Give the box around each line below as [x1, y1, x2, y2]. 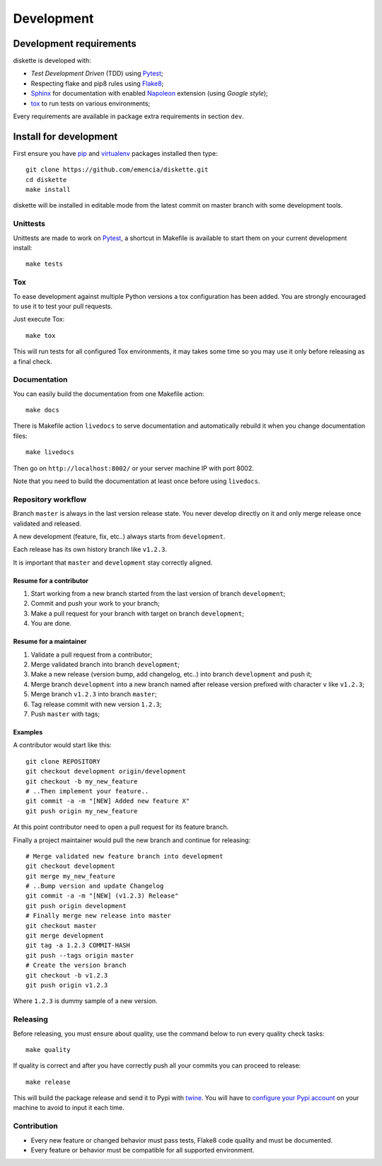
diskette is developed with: [13, 57, 91, 65]
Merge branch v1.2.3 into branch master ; [30, 690, 157, 698]
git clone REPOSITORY [25, 757, 100, 765]
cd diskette [25, 176, 67, 183]
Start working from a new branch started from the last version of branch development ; [30, 589, 286, 598]
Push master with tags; [30, 709, 100, 718]
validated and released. [13, 519, 81, 528]
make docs [25, 406, 59, 414]
